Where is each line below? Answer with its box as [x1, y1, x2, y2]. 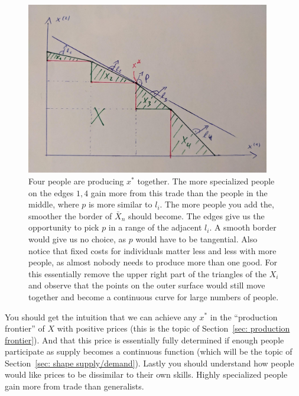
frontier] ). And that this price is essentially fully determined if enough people [5, 333, 284, 346]
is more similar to [88, 198, 152, 210]
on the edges [28, 186, 74, 199]
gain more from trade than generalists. [5, 380, 144, 392]
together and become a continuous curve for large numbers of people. [28, 290, 279, 303]
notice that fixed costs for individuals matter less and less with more [28, 244, 277, 257]
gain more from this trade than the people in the [90, 186, 268, 199]
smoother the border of [28, 209, 112, 222]
